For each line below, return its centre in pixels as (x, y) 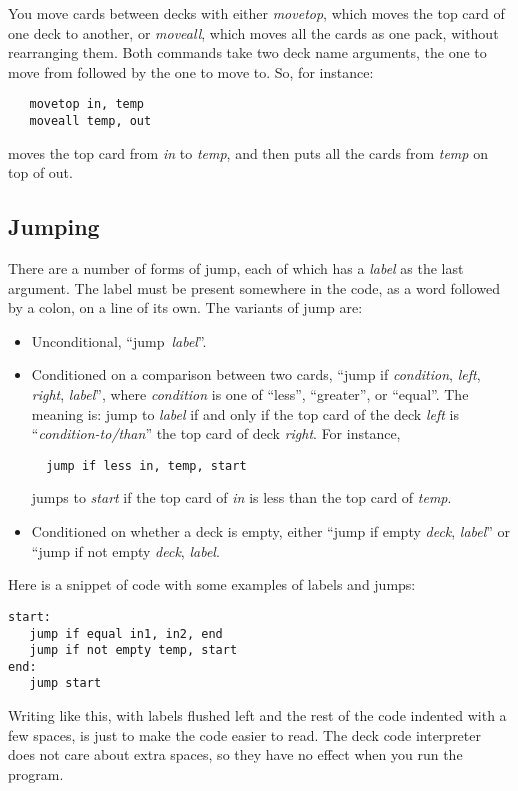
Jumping (54, 226)
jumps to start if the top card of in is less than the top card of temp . (241, 497)
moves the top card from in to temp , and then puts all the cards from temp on (248, 152)
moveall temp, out (90, 121)
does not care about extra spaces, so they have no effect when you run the (235, 754)
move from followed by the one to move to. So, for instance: (191, 71)
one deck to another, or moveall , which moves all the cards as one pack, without (253, 32)
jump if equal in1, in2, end (126, 633)
